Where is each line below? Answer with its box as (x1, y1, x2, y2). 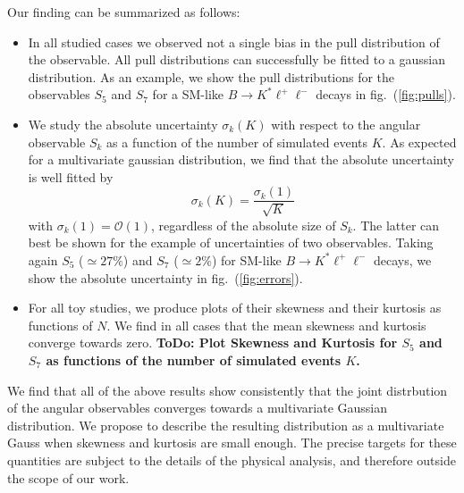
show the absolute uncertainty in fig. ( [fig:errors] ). (28, 268, 303, 287)
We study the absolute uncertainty (28, 114, 218, 133)
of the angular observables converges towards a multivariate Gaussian (7, 398, 388, 417)
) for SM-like (211, 250, 282, 269)
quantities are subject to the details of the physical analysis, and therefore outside (7, 450, 456, 469)
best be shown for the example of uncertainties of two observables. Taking (28, 233, 434, 252)
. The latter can (352, 215, 440, 234)
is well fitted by (28, 167, 114, 186)
